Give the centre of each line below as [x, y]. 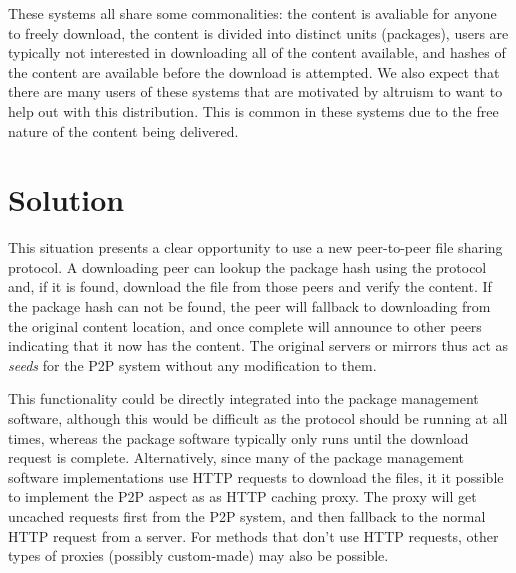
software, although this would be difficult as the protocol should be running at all [258, 418]
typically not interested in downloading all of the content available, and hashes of [257, 52]
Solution [66, 199]
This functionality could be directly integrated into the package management [243, 398]
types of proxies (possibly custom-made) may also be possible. [198, 555]
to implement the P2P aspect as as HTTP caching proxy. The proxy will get [242, 496]
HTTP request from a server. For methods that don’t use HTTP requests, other [253, 535]
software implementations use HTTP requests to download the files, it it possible [256, 476]
